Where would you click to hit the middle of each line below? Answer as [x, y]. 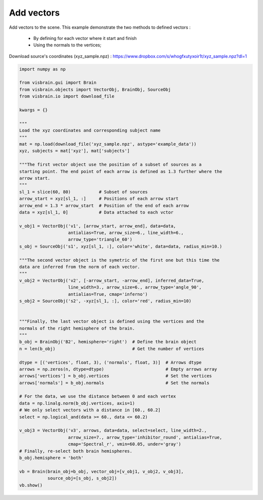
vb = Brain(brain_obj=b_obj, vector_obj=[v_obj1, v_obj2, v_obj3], [102, 471]
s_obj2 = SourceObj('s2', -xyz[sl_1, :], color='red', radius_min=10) [105, 301]
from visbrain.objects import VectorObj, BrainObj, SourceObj [95, 89]
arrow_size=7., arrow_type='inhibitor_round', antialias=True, [145, 437]
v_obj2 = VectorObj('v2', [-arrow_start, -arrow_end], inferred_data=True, [112, 280]
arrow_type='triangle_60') [100, 240]
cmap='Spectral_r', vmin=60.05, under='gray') [124, 444]
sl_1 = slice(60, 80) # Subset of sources [84, 192]
